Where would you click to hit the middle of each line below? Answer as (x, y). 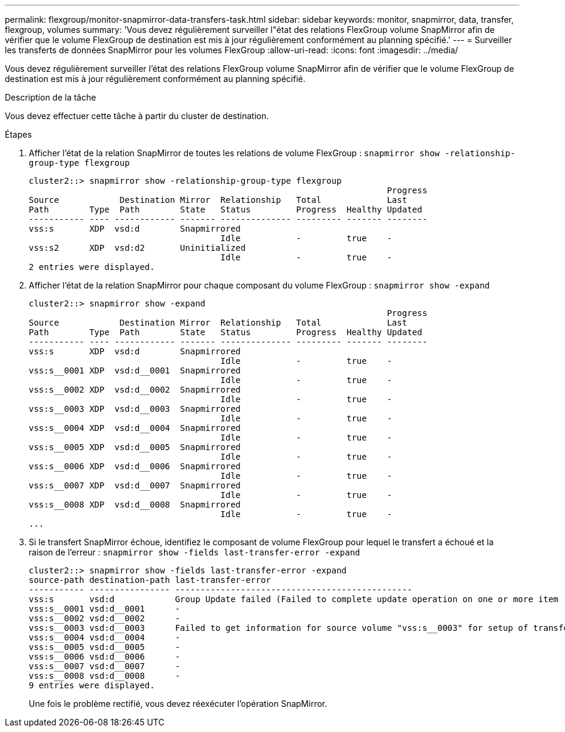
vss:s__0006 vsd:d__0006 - (104, 657)
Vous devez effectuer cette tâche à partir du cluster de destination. (137, 116)
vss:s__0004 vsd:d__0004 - (104, 637)
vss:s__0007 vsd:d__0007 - (104, 666)
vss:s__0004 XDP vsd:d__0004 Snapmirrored (135, 428)
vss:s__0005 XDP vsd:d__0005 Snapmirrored (135, 447)
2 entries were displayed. (92, 267)
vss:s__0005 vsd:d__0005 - (104, 647)
